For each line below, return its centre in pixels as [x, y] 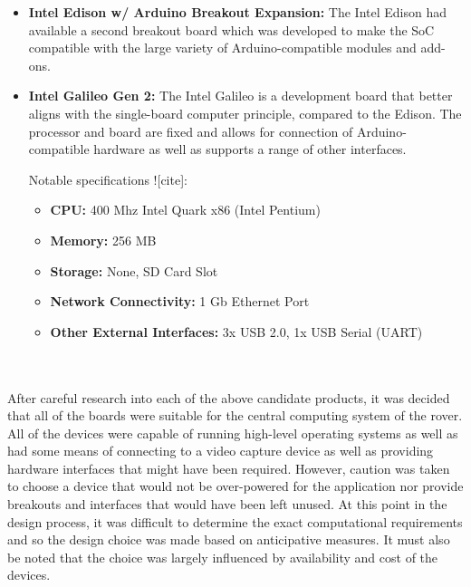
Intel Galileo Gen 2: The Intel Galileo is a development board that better [240, 96]
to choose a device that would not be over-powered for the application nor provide [235, 486]
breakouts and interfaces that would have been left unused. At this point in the [227, 504]
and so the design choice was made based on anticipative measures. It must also [229, 539]
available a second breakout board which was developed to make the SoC [231, 29]
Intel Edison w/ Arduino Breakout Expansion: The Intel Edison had [238, 12]
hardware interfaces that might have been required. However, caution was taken [229, 468]
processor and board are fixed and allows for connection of [191, 131]
